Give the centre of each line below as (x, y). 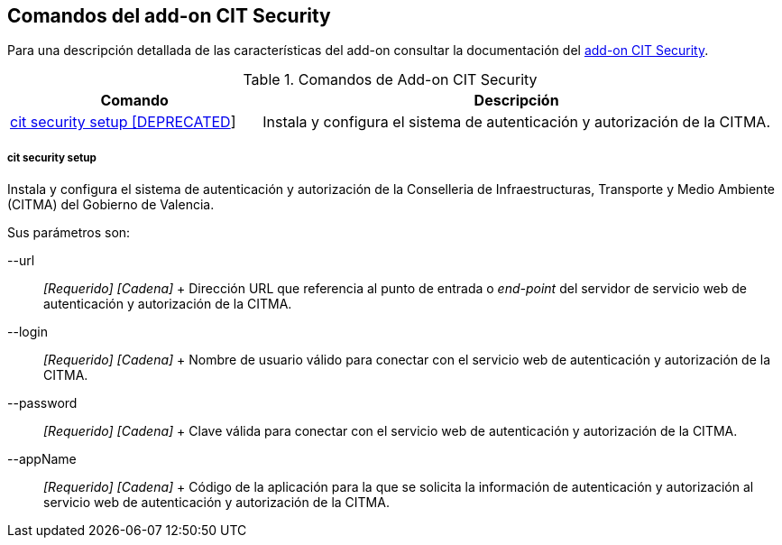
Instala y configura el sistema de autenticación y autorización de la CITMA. (516, 122)
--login (28, 332)
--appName (42, 459)
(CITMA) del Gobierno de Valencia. (111, 205)
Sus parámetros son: (69, 233)
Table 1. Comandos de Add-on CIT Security (390, 80)
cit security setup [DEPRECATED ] (123, 122)
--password (42, 403)
